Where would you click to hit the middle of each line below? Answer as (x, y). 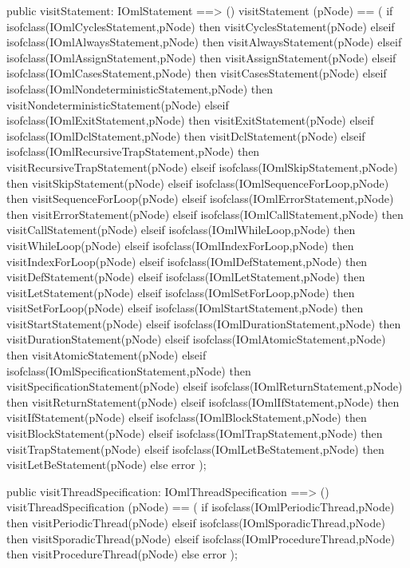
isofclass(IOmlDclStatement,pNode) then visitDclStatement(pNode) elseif (186, 135)
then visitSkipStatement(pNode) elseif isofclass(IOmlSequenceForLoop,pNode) (198, 183)
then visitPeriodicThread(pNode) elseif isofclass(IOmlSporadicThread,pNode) (196, 522)
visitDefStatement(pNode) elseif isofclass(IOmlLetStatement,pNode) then (186, 277)
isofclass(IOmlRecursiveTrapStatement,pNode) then (133, 151)
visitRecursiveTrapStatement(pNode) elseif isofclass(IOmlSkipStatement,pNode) (202, 167)
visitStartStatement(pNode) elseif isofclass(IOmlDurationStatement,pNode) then (204, 323)
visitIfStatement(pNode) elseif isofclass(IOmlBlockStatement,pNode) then (187, 417)
